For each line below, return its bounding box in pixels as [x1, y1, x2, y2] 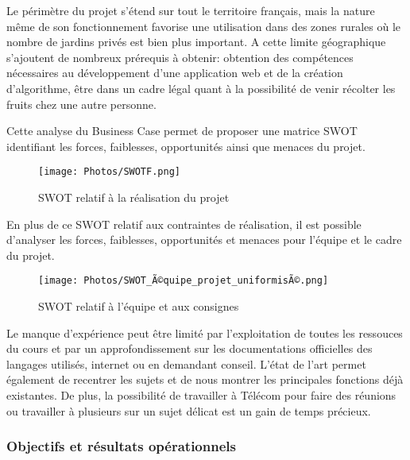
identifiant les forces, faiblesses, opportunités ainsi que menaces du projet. [6, 137, 366, 154]
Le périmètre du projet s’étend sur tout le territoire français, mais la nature [6, 2, 375, 18]
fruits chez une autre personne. [6, 95, 157, 112]
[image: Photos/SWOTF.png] [38, 166, 180, 178]
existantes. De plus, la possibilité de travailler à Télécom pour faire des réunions [6, 387, 396, 403]
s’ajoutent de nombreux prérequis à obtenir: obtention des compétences [6, 48, 354, 65]
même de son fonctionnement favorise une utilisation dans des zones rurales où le [6, 17, 401, 34]
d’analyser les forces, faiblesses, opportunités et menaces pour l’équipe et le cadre [6, 231, 402, 248]
